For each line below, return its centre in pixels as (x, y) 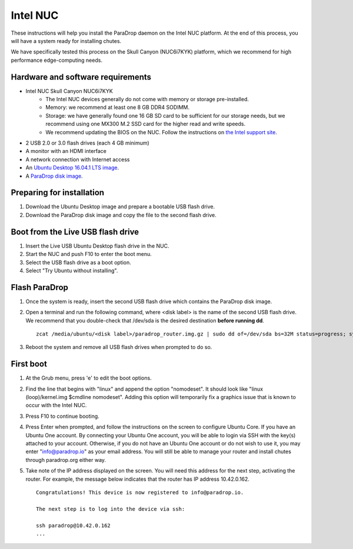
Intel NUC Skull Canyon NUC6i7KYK (69, 91)
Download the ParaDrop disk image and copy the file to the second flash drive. (121, 215)
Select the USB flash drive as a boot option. (79, 262)
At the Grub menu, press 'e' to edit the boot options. (89, 378)
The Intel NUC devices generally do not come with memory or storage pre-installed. (147, 99)
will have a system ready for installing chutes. (66, 41)
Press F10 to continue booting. (62, 416)
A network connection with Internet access (78, 159)
